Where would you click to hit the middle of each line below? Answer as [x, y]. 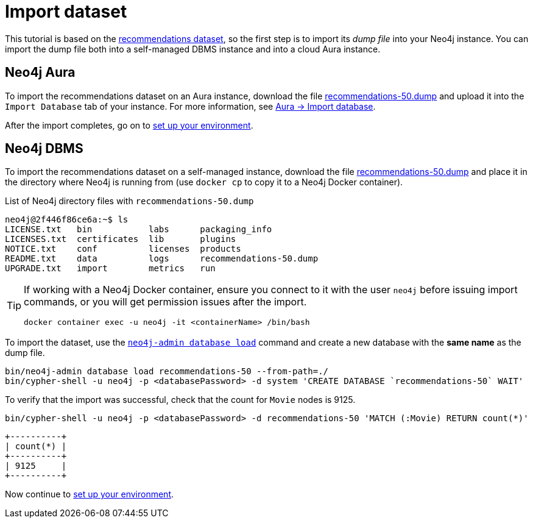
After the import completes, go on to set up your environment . [129, 125]
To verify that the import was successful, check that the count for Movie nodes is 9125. [180, 400]
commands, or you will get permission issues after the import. [165, 302]
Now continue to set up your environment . [90, 494]
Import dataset [66, 12]
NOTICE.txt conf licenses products [123, 249]
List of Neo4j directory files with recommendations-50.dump [129, 201]
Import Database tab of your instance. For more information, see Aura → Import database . [190, 106]
